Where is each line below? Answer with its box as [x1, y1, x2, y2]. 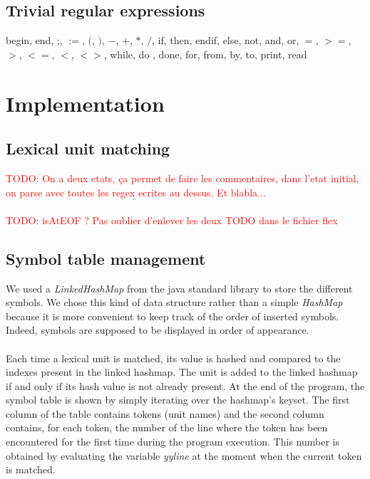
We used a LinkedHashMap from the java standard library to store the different [6, 280, 353, 295]
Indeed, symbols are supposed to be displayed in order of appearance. [6, 322, 309, 337]
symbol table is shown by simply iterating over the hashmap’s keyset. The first [6, 392, 350, 407]
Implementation [6, 88, 165, 117]
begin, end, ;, [6, 33, 63, 48]
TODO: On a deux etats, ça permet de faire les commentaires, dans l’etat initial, [6, 170, 359, 185]
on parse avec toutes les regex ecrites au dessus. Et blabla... [6, 184, 266, 199]
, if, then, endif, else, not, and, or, [152, 33, 299, 48]
